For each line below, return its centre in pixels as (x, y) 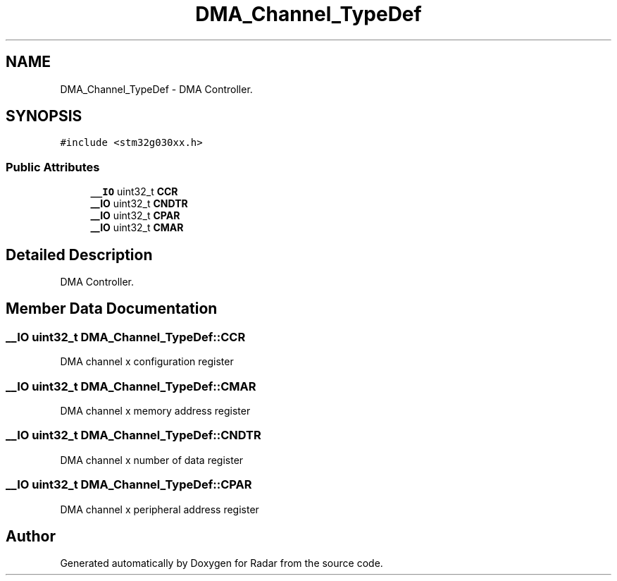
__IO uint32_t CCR (134, 192)
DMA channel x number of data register (152, 460)
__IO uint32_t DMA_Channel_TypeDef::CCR (126, 337)
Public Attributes (53, 167)
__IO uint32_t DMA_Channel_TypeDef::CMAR (131, 386)
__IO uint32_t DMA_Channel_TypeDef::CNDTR (133, 435)
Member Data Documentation (112, 309)
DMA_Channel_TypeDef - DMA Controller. (156, 89)
